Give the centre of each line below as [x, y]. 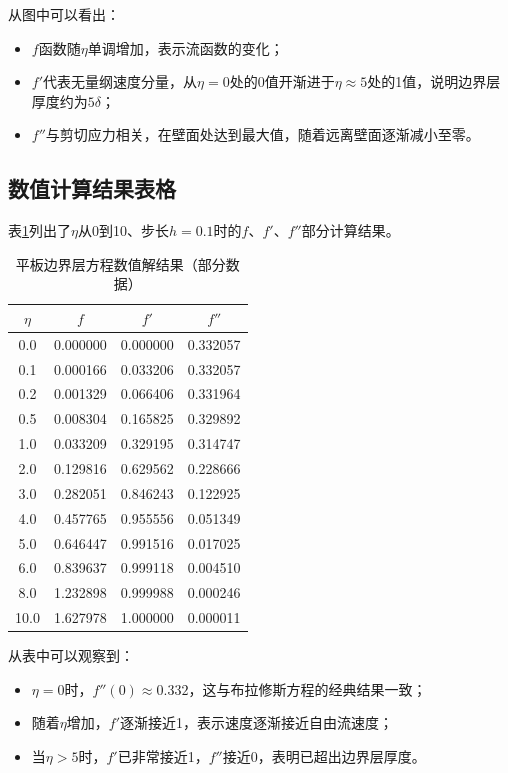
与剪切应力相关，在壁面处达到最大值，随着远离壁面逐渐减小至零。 [262, 134]
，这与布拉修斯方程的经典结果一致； [307, 688]
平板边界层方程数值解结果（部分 [120, 263]
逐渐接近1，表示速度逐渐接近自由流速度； [256, 722]
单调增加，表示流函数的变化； [185, 47]
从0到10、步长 [123, 230]
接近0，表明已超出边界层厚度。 [324, 755]
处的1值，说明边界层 [434, 81]
